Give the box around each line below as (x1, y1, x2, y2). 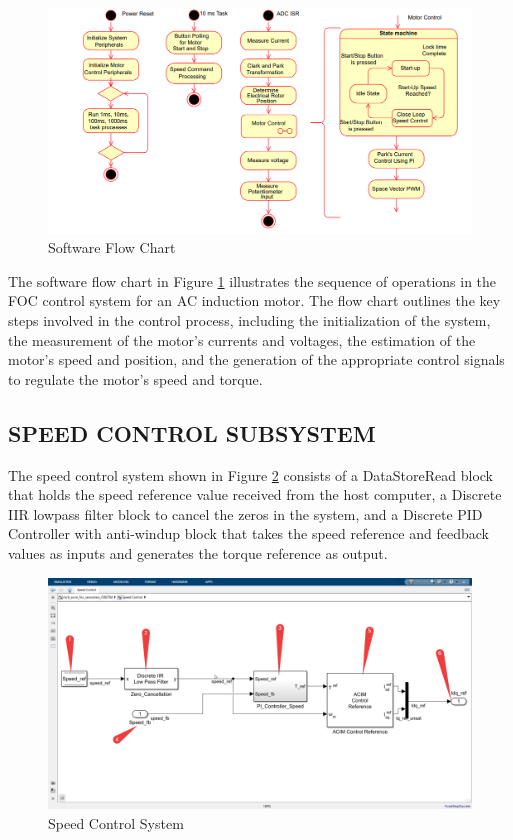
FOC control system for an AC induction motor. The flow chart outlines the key (8, 290, 501, 311)
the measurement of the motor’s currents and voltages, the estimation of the (8, 329, 476, 350)
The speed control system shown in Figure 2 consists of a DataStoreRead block (8, 464, 493, 485)
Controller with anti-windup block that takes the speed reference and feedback (8, 523, 489, 544)
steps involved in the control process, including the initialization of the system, (8, 310, 491, 331)
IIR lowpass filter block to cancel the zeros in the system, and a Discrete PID (8, 503, 483, 524)
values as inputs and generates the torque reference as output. (8, 542, 388, 563)
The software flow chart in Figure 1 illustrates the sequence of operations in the (8, 270, 497, 291)
